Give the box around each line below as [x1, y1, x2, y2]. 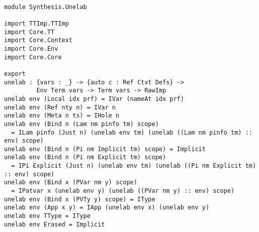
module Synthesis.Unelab [4, 3, 87, 11]
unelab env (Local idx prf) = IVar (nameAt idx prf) [4, 95, 184, 102]
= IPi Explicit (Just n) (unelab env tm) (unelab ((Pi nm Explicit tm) [11, 162, 256, 170]
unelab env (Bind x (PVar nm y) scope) [4, 179, 137, 186]
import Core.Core [4, 53, 62, 61]
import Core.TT [4, 28, 55, 36]
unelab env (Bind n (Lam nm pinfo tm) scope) [4, 120, 159, 128]
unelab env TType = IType [4, 212, 91, 220]
